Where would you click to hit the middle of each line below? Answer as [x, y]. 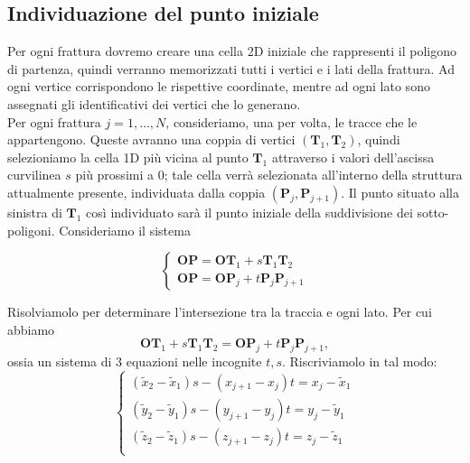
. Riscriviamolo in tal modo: [360, 361]
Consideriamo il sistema [125, 230]
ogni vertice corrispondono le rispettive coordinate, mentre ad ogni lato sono [219, 86]
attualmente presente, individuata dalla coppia [136, 192]
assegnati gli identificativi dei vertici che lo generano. [154, 103]
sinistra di [35, 212]
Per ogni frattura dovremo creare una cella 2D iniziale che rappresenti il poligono [232, 51]
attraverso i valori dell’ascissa [353, 157]
